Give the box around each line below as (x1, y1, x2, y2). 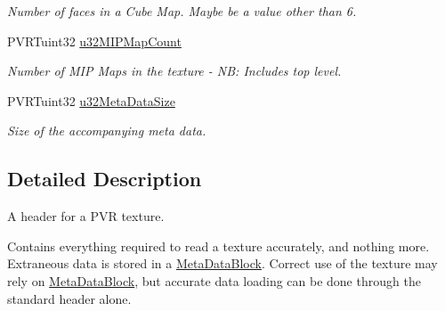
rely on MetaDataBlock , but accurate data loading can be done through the (7, 271, 421, 290)
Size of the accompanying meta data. (7, 121, 206, 140)
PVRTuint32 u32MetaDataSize (7, 91, 175, 110)
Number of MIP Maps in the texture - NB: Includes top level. (7, 61, 342, 80)
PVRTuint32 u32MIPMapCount (7, 31, 182, 50)
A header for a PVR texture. (7, 207, 165, 225)
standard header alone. (7, 289, 132, 307)
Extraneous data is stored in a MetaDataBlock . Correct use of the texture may (7, 254, 438, 273)
